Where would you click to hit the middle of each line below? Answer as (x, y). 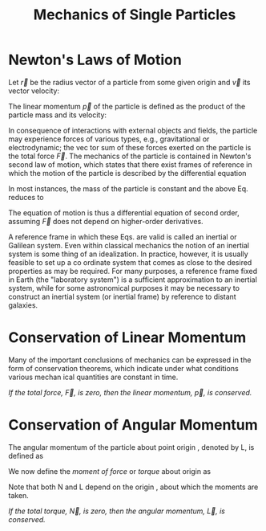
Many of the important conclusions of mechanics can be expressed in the (130, 360)
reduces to (26, 197)
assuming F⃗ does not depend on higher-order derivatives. (106, 221)
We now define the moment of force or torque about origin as (109, 471)
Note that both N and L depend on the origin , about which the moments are (133, 487)
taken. (19, 495)
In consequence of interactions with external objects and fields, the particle (133, 130)
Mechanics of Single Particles (135, 15)
